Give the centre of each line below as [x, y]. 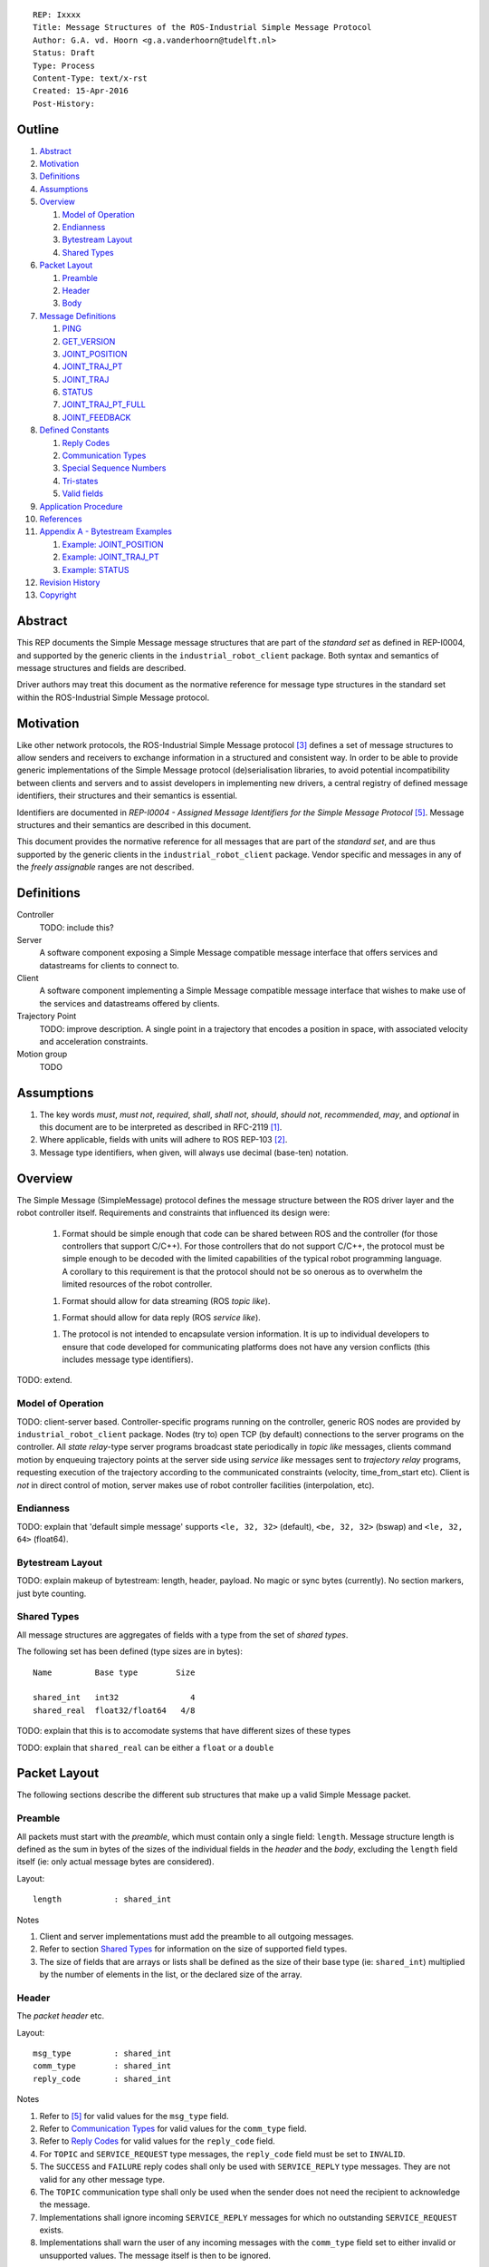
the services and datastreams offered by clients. [129, 1003]
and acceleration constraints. [94, 1042]
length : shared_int [102, 1899]
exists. [52, 2230]
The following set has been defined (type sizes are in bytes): [130, 1651]
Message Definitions [78, 316]
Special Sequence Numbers [114, 468]
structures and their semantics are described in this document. [134, 825]
